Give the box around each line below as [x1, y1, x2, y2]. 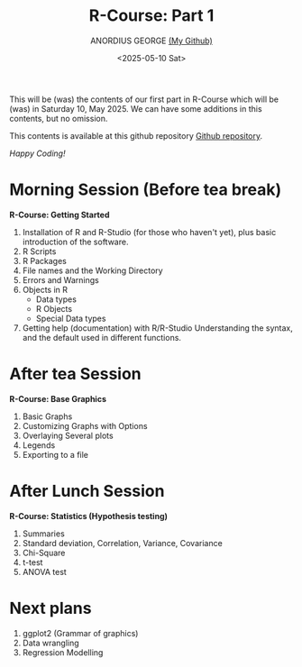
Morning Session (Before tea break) [9, 179, 282, 200]
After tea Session [9, 364, 142, 384]
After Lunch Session [9, 481, 165, 501]
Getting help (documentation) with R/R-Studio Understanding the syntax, [22, 322, 293, 333]
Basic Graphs [22, 411, 73, 422]
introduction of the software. [22, 236, 129, 247]
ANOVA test [22, 566, 68, 577]
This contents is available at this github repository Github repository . [9, 130, 263, 141]
